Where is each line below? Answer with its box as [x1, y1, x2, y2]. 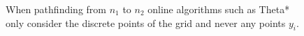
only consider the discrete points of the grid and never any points [6, 15, 286, 30]
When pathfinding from [6, 2, 106, 16]
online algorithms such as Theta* [147, 2, 290, 16]
